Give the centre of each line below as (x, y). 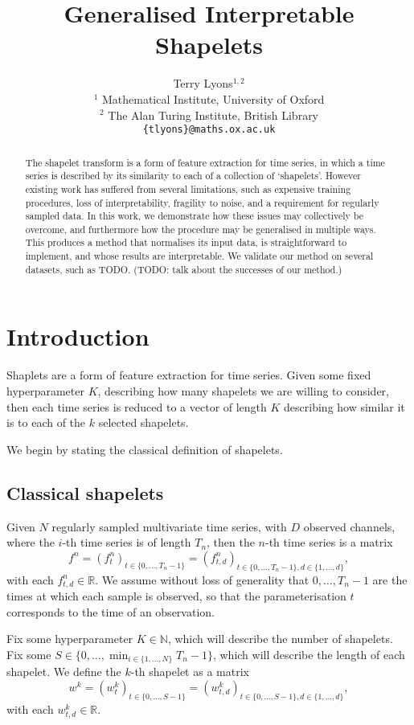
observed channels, (349, 526)
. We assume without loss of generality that (202, 579)
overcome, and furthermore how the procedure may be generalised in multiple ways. (201, 229)
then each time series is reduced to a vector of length (137, 406)
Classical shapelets (85, 492)
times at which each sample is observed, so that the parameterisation (176, 596)
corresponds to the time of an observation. (111, 611)
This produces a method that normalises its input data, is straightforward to (186, 242)
